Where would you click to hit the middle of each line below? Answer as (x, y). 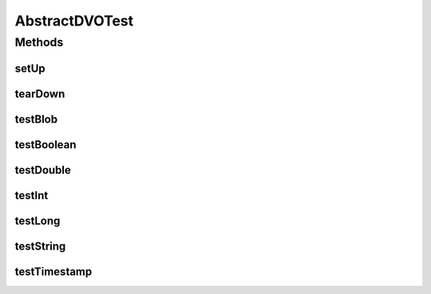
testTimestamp (53, 271)
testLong (38, 220)
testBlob (36, 119)
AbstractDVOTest (74, 21)
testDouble (43, 170)
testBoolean (45, 145)
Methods (39, 42)
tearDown (40, 94)
